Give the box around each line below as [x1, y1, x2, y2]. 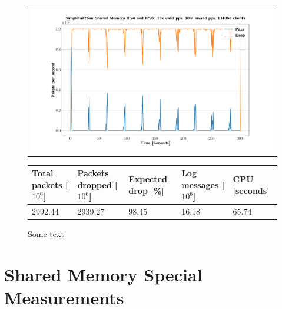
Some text [28, 228, 64, 240]
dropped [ [77, 178, 118, 190]
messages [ [181, 178, 225, 190]
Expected [128, 172, 167, 185]
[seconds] [233, 184, 270, 196]
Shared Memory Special [4, 262, 203, 287]
